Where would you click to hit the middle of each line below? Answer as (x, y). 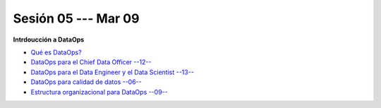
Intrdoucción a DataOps (49, 40)
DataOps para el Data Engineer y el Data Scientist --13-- (112, 72)
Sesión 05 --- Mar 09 (76, 18)
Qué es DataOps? (56, 52)
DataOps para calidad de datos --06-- (86, 82)
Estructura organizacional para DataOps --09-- (99, 92)
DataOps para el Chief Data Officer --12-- (91, 62)
